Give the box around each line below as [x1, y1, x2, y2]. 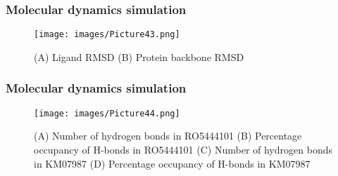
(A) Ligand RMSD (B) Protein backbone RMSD [34, 49, 244, 64]
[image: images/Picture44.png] [34, 108, 180, 119]
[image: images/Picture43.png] [34, 29, 180, 40]
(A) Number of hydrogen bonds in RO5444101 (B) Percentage [34, 128, 302, 143]
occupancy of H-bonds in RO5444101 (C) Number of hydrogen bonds [34, 142, 332, 156]
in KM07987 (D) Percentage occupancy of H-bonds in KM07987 [34, 156, 311, 170]
